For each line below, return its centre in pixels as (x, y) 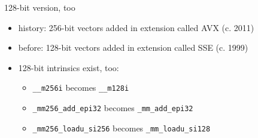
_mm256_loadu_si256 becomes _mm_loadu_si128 (122, 128)
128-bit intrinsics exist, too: (69, 67)
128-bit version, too (40, 7)
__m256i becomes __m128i (81, 88)
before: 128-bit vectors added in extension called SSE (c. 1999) (133, 47)
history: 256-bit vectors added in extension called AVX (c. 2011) (136, 27)
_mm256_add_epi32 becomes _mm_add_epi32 (113, 108)
